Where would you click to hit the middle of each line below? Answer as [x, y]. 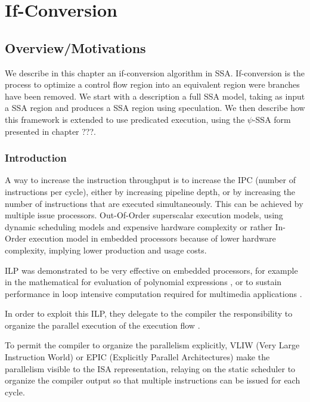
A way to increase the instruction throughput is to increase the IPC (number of [150, 180]
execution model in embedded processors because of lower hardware [152, 238]
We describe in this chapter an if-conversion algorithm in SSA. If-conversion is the [155, 72]
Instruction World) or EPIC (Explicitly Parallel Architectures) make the [137, 357]
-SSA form [272, 119]
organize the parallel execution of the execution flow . [103, 325]
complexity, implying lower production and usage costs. [106, 250]
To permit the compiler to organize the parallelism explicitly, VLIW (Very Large [152, 345]
